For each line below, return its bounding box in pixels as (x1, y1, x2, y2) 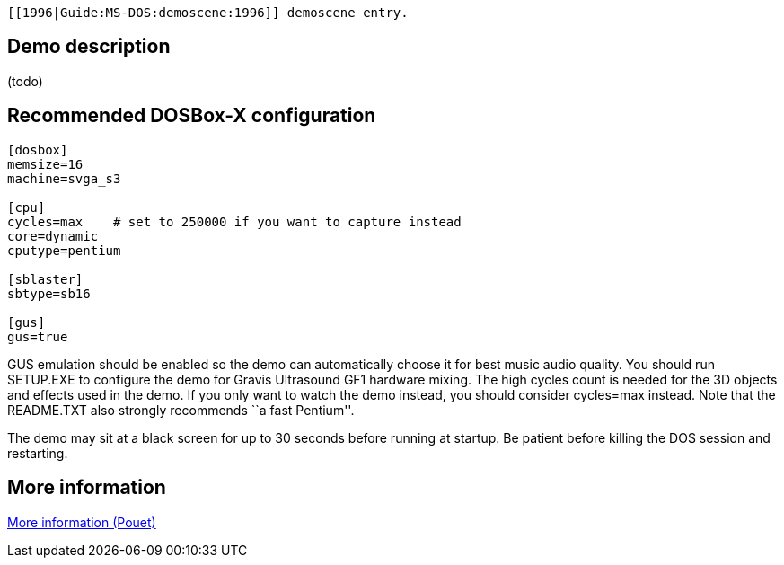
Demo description (7, 35, 171, 58)
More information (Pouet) (7, 514, 156, 530)
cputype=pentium (7, 243, 121, 258)
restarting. (7, 445, 68, 461)
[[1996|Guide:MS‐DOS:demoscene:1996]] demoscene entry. (7, 5, 409, 20)
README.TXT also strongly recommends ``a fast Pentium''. (7, 402, 355, 418)
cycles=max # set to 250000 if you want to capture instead (7, 214, 462, 229)
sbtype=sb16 (7, 286, 91, 301)
